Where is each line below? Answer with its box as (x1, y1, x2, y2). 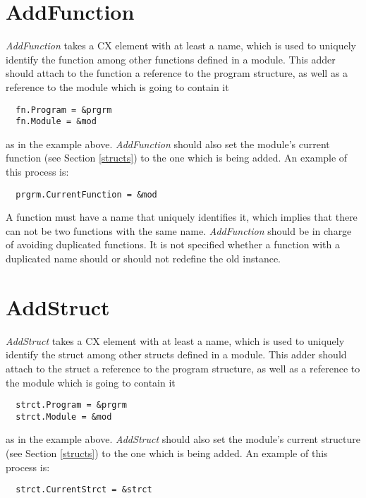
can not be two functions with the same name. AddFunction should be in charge (6, 223, 352, 238)
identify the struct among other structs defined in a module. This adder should (6, 347, 347, 362)
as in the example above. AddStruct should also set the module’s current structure (6, 432, 361, 447)
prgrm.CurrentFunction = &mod (16, 189, 157, 200)
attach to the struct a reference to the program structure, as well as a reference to (6, 360, 360, 375)
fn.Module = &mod (16, 116, 97, 127)
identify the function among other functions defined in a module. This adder (6, 51, 336, 66)
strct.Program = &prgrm (16, 400, 127, 411)
